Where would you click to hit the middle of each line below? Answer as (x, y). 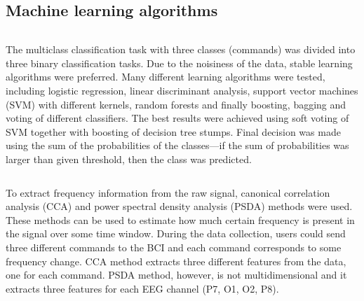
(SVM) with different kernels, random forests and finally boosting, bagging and (176, 104)
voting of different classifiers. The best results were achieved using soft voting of (177, 118)
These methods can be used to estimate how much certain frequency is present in (180, 219)
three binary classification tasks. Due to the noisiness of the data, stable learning (179, 63)
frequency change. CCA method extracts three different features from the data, (176, 261)
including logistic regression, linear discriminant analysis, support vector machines (182, 90)
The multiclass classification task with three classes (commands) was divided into (181, 49)
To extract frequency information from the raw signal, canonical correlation (168, 192)
